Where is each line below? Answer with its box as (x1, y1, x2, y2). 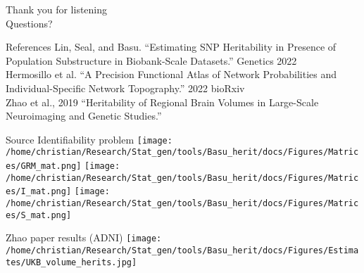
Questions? (6, 15, 53, 30)
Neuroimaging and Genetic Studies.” (6, 108, 162, 123)
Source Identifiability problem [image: (6, 132, 172, 146)
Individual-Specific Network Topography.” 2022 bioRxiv (6, 80, 245, 95)
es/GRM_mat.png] (6, 161, 82, 172)
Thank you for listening (6, 2, 108, 16)
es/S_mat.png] (6, 210, 72, 220)
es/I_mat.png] (6, 186, 72, 197)
